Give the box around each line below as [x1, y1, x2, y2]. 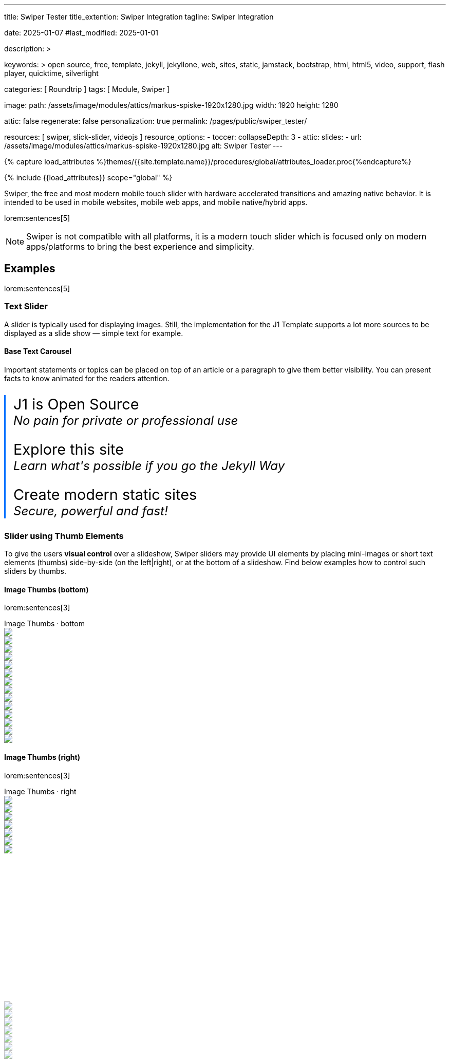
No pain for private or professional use [13, 413, 238, 428]
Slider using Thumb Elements [4, 530, 124, 541]
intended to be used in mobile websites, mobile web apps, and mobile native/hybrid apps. [4, 198, 308, 207]
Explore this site [13, 440, 124, 458]
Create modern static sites [13, 485, 197, 503]
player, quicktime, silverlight [4, 69, 99, 78]
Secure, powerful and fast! [13, 503, 168, 518]
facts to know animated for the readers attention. [4, 374, 170, 383]
